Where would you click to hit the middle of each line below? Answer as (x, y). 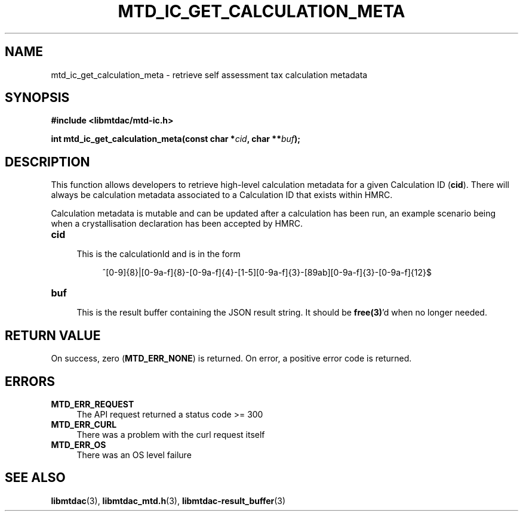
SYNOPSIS (37, 98)
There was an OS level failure (134, 455)
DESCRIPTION (47, 162)
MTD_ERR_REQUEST (93, 404)
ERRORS (30, 381)
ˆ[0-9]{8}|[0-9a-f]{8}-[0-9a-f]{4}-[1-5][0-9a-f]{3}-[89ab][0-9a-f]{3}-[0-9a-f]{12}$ (267, 273)
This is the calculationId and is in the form (159, 254)
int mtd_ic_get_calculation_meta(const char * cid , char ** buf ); (176, 139)
